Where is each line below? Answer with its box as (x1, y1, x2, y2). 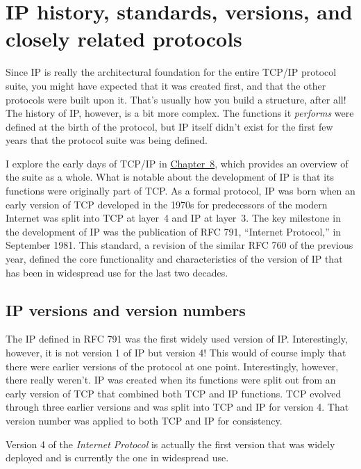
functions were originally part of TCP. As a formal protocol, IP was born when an (6, 183, 355, 198)
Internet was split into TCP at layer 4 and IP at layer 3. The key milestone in (6, 211, 341, 225)
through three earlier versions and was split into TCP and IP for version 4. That (6, 400, 349, 414)
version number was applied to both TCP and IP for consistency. (6, 413, 283, 427)
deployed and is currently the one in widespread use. (6, 450, 229, 465)
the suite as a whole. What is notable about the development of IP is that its (6, 170, 335, 184)
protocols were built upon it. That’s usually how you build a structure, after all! (6, 92, 346, 106)
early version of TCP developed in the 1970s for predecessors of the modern (6, 197, 328, 211)
